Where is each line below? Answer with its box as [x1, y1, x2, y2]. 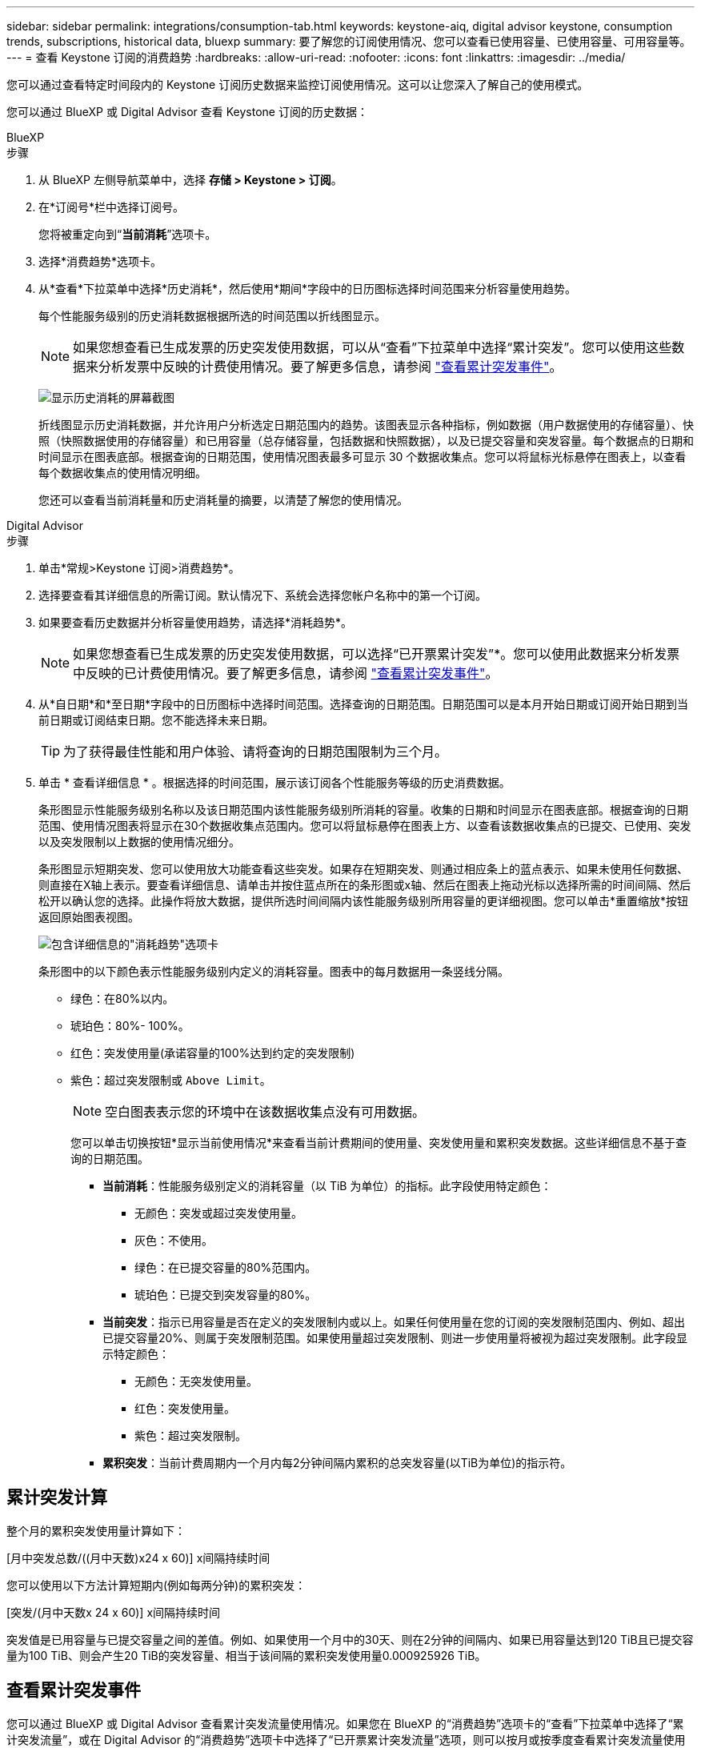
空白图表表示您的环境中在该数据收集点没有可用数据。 [105, 1104, 426, 1120]
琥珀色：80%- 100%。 [70, 1019, 190, 1032]
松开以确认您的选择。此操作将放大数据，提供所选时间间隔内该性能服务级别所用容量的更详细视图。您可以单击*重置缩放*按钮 [38, 894, 689, 908]
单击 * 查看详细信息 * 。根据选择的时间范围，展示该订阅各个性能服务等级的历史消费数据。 [38, 776, 511, 789]
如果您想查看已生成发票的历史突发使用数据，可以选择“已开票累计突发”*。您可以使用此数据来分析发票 [73, 646, 680, 662]
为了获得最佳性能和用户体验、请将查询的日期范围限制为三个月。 [63, 744, 448, 760]
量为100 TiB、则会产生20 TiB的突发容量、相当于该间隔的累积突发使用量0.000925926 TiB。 [6, 1648, 487, 1662]
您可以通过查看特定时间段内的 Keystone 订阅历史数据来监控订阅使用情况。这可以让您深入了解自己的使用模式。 [6, 78, 589, 91]
